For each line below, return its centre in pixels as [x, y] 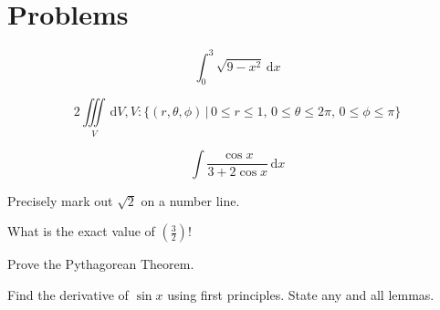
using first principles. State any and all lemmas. [301, 294]
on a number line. [190, 200]
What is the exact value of [81, 231]
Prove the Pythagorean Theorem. [101, 264]
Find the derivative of [68, 294]
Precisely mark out [60, 200]
